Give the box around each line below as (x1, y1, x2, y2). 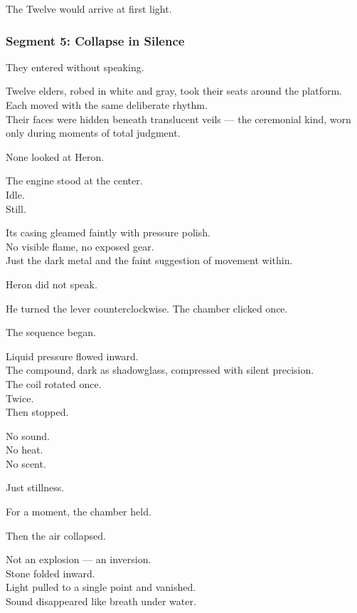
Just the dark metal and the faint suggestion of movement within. (6, 253, 293, 268)
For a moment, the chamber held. (6, 504, 151, 519)
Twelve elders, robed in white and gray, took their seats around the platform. (6, 83, 342, 98)
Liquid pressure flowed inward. (6, 348, 139, 363)
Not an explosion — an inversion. (6, 552, 151, 567)
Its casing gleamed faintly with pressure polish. (6, 225, 211, 240)
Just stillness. (6, 480, 65, 495)
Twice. (6, 390, 34, 405)
